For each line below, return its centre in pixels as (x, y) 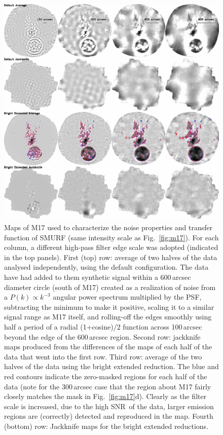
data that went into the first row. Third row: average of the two (103, 356)
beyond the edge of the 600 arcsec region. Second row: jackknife (102, 336)
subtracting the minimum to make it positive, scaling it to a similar (109, 306)
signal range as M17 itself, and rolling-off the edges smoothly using (108, 317)
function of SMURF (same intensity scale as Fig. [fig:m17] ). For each (111, 237)
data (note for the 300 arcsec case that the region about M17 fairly (108, 386)
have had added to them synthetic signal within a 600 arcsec (98, 277)
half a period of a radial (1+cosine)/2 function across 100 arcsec (103, 327)
